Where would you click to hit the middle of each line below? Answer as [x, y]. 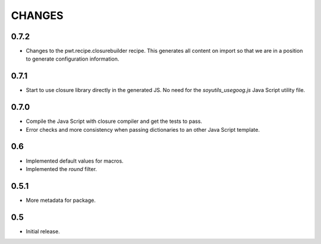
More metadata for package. [61, 200]
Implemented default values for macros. [75, 161]
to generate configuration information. [73, 59]
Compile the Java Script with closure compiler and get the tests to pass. [114, 121]
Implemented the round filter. [62, 169]
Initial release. [43, 231]
